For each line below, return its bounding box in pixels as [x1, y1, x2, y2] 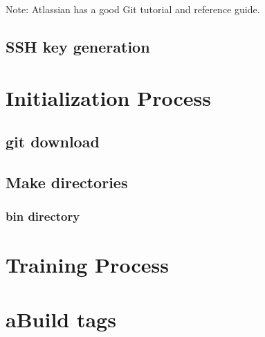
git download [6, 131, 100, 152]
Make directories [6, 171, 128, 192]
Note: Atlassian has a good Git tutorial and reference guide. [6, 2, 260, 16]
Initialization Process [6, 83, 211, 111]
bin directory [6, 208, 80, 225]
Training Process [6, 251, 169, 279]
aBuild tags [6, 304, 116, 333]
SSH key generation [6, 35, 150, 57]
